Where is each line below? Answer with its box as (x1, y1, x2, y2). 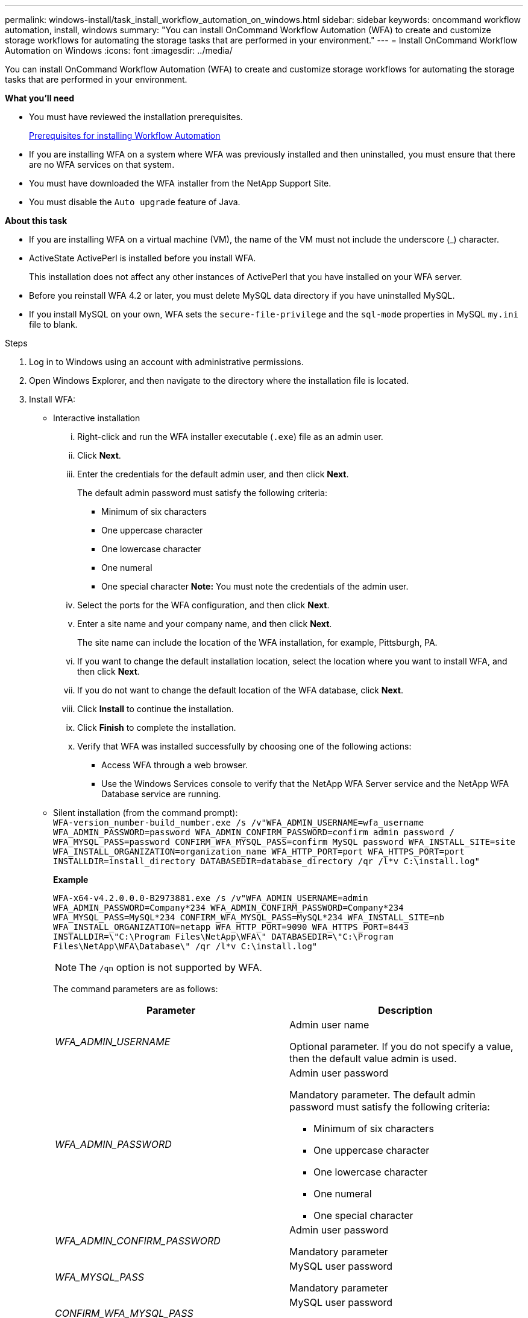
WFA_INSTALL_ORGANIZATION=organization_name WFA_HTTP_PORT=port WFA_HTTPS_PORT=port (53, 847, 465, 856)
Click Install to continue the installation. (77, 704, 234, 714)
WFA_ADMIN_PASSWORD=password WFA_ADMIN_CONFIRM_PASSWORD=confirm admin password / (53, 827, 454, 837)
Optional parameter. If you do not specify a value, (289, 1040, 514, 1052)
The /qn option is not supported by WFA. (79, 961, 262, 973)
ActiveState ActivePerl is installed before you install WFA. (29, 253, 256, 263)
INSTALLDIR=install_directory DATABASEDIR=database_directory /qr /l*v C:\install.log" (53, 856, 480, 866)
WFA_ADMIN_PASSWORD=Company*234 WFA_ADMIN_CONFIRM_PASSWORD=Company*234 (53, 903, 404, 912)
